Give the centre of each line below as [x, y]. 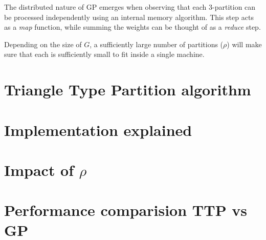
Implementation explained [98, 129]
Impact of [39, 169]
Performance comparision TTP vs [126, 210]
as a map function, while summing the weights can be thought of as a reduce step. [132, 27]
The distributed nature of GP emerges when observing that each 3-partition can [130, 7]
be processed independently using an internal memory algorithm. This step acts [129, 17]
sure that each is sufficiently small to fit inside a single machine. [104, 54]
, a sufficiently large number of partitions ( [157, 44]
